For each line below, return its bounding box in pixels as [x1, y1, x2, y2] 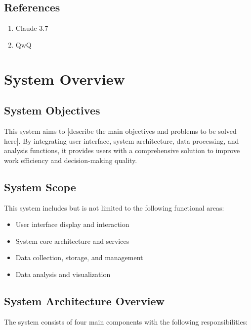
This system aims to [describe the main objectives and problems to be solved [4, 125, 237, 136]
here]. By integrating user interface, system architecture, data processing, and [4, 135, 239, 146]
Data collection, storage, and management [15, 252, 143, 263]
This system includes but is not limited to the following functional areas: [4, 202, 224, 213]
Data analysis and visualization [15, 269, 111, 279]
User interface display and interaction [15, 219, 129, 229]
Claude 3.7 [15, 23, 48, 33]
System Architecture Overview [4, 293, 165, 308]
